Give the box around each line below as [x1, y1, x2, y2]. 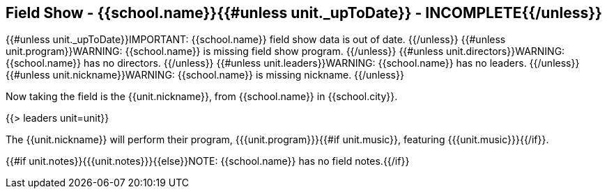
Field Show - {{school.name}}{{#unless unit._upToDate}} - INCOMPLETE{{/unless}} [6, 4, 602, 22]
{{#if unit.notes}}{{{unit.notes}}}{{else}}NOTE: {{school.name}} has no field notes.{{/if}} [6, 155, 410, 168]
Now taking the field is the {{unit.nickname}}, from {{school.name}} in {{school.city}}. [6, 90, 398, 103]
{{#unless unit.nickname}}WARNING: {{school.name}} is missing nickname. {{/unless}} [6, 69, 404, 81]
